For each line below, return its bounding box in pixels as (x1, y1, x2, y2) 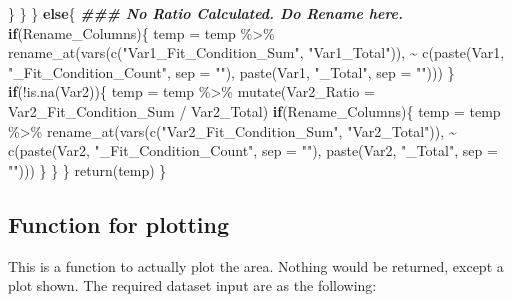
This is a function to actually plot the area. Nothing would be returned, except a (8, 255, 504, 276)
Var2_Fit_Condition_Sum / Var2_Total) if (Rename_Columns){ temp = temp (8, 100, 501, 121)
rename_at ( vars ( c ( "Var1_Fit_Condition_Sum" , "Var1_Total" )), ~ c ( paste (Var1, (8, 42, 505, 63)
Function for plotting (8, 208, 229, 239)
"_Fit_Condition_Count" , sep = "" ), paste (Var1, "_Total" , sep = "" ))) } (8, 61, 455, 82)
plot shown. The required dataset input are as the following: (8, 275, 377, 296)
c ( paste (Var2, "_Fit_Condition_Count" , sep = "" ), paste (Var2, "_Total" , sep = (8, 140, 498, 161)
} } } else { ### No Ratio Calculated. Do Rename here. (8, 3, 404, 23)
